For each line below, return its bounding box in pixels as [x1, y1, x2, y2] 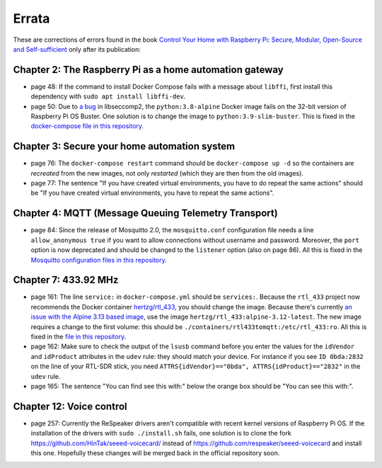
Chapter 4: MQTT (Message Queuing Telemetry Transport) [13, 207, 279, 219]
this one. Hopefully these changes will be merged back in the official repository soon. [30, 449, 280, 457]
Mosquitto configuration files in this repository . [30, 256, 168, 264]
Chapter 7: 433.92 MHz [13, 274, 119, 286]
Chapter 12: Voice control [13, 400, 127, 412]
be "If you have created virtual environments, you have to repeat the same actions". [30, 188, 274, 198]
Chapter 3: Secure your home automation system [13, 140, 236, 152]
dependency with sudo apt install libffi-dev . [30, 92, 186, 101]
